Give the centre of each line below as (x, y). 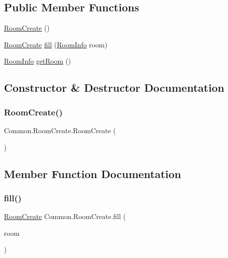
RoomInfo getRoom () (38, 61)
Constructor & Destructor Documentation (114, 88)
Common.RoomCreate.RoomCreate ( (60, 130)
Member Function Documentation (93, 173)
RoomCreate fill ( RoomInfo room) (56, 44)
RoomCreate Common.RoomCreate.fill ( (65, 216)
